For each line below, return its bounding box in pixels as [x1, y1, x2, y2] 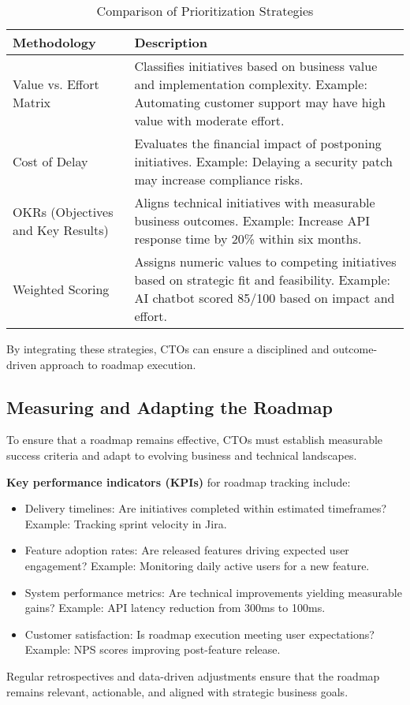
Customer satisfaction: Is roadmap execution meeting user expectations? [24, 625, 375, 642]
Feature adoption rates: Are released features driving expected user [24, 542, 349, 558]
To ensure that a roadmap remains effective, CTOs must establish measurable [6, 431, 383, 448]
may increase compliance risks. [134, 170, 304, 188]
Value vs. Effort [13, 75, 99, 93]
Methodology [13, 33, 96, 51]
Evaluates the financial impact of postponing [134, 134, 382, 152]
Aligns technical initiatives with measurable [134, 193, 375, 211]
